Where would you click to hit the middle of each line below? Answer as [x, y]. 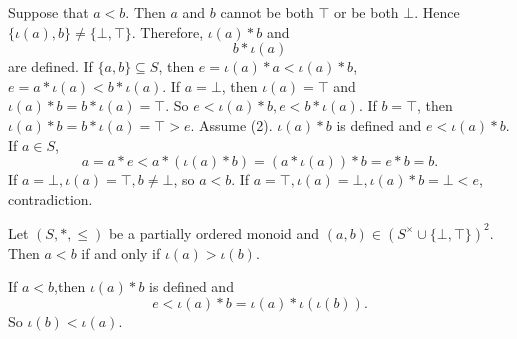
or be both [366, 12]
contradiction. [50, 198]
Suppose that [48, 12]
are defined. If [50, 66]
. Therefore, [167, 31]
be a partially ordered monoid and [214, 232]
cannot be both [267, 12]
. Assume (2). [231, 124]
